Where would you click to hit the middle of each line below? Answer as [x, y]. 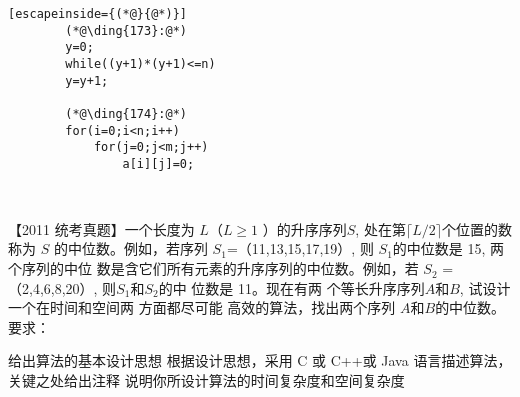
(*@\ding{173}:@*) [126, 30]
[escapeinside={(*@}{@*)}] [97, 14]
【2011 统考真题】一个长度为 [101, 228]
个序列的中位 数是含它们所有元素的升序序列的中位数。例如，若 [213, 268]
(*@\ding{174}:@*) [126, 113]
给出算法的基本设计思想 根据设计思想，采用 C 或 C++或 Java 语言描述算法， [260, 360]
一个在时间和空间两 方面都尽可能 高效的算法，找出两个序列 [202, 307]
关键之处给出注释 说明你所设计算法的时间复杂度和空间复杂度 [206, 380]
